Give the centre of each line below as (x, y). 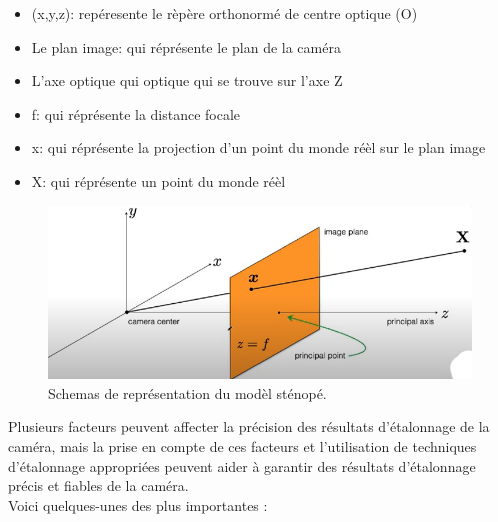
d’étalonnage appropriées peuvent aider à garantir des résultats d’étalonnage (242, 465)
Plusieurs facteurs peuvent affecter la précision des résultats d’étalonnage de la (249, 426)
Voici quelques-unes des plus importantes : (138, 504)
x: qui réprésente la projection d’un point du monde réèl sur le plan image (258, 147)
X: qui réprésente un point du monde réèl (158, 180)
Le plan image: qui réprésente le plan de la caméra (186, 46)
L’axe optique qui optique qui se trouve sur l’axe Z (187, 80)
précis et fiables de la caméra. (98, 485)
